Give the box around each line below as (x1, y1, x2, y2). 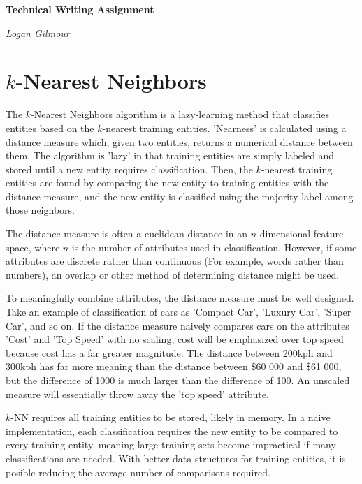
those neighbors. (6, 203, 75, 217)
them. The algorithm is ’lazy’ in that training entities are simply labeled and (6, 148, 335, 163)
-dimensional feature (256, 226, 344, 241)
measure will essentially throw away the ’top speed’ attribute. (6, 386, 269, 401)
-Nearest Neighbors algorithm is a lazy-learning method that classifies (31, 107, 329, 122)
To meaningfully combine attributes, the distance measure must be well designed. (6, 291, 354, 305)
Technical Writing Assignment (6, 2, 154, 16)
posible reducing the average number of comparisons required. (6, 464, 270, 479)
